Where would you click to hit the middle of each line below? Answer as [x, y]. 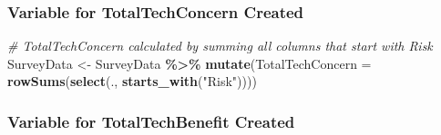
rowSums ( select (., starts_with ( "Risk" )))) [132, 81]
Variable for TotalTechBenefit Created [151, 121]
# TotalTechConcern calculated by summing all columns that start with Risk [220, 46]
